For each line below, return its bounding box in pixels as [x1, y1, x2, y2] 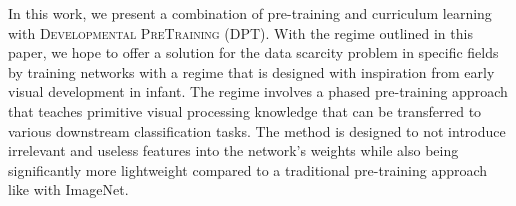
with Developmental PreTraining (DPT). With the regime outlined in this [8, 22, 473, 43]
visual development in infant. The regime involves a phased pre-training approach [8, 81, 508, 102]
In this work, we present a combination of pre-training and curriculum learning [8, 3, 492, 23]
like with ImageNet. [8, 179, 129, 200]
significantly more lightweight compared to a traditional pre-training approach [8, 159, 488, 180]
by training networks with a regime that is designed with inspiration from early [8, 61, 495, 82]
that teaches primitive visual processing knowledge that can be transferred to [8, 100, 482, 121]
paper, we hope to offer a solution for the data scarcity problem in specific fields [8, 42, 499, 63]
